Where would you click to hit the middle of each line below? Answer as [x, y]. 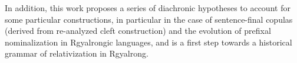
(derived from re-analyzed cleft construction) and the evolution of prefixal [138, 31]
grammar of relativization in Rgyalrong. [77, 53]
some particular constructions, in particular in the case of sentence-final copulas [149, 19]
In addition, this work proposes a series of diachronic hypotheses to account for [148, 8]
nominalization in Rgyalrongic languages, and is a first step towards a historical [148, 42]
